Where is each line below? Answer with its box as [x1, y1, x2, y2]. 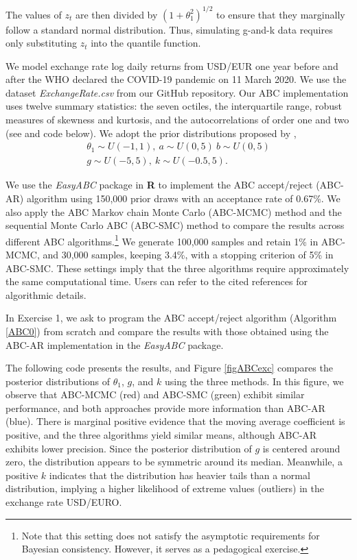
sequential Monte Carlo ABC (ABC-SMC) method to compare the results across [5, 218, 345, 232]
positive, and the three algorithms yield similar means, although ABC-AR [5, 428, 317, 442]
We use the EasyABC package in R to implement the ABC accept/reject [5, 178, 313, 192]
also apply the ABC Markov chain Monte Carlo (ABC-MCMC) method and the [5, 204, 342, 219]
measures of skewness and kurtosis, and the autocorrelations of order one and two [5, 112, 349, 127]
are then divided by [75, 7, 158, 21]
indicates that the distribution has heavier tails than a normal [49, 467, 310, 482]
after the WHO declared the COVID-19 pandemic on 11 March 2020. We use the [5, 72, 347, 86]
